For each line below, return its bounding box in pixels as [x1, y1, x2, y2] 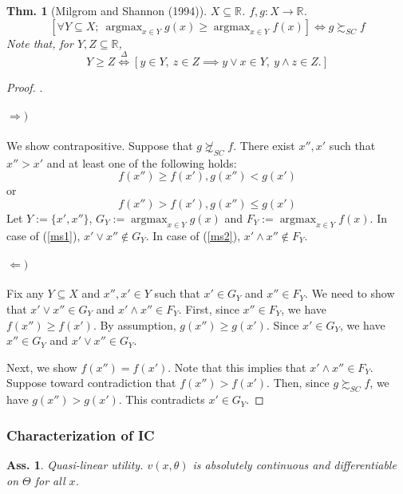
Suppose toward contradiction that [6, 374, 176, 391]
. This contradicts [118, 391, 205, 408]
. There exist [233, 136, 295, 153]
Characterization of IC [6, 425, 155, 445]
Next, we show [6, 358, 77, 375]
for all [34, 472, 65, 488]
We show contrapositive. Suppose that [6, 136, 193, 153]
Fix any [6, 285, 44, 302]
